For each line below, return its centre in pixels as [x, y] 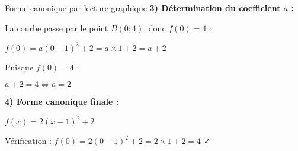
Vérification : [28, 141]
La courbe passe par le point [57, 28]
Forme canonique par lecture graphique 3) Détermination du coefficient [143, 8]
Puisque [19, 67]
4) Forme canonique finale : [62, 102]
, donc [155, 28]
